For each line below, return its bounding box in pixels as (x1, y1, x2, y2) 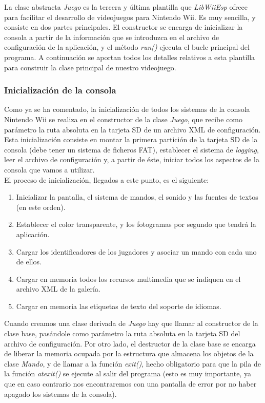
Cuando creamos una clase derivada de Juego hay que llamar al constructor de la (4, 318, 258, 329)
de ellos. (16, 256, 42, 267)
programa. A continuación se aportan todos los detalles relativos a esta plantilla (4, 51, 255, 62)
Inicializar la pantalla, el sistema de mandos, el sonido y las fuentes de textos (16, 191, 258, 202)
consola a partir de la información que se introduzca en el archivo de (4, 31, 219, 42)
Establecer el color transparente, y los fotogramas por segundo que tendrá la (16, 219, 256, 229)
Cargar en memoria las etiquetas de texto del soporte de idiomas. (16, 300, 221, 311)
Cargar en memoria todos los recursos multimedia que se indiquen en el (16, 273, 241, 284)
